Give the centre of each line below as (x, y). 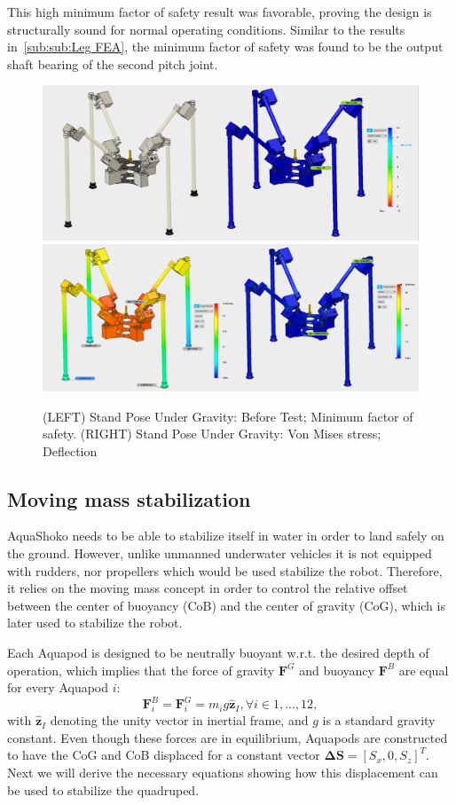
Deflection (70, 450)
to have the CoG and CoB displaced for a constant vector (164, 755)
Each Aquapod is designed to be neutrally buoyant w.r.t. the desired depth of (218, 653)
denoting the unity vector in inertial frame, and (179, 720)
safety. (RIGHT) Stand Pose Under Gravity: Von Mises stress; (212, 434)
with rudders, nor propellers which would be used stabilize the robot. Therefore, (225, 570)
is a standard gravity (379, 720)
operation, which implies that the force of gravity (141, 670)
